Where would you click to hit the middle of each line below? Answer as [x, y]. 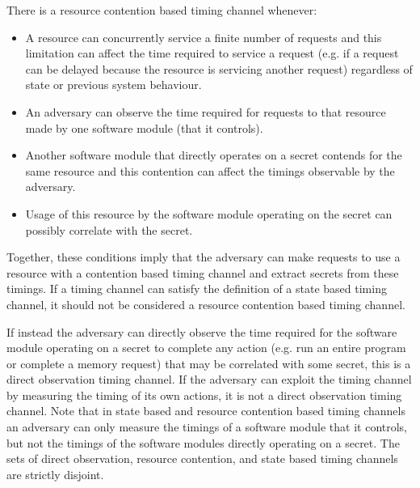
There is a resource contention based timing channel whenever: [162, 10]
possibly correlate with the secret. [109, 229]
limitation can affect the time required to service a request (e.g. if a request [212, 53]
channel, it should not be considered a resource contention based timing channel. [206, 304]
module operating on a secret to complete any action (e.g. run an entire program [206, 348]
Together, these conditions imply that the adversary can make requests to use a [204, 257]
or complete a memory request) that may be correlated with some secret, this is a [209, 363]
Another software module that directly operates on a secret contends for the [214, 155]
